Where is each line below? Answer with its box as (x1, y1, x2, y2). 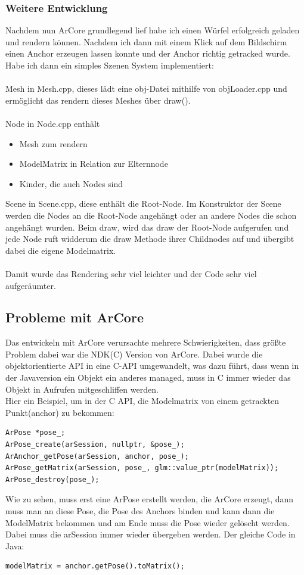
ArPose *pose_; (5, 428, 66, 437)
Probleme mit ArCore (5, 308, 144, 327)
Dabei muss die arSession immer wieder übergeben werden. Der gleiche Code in (5, 528, 296, 540)
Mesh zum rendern (19, 137, 88, 150)
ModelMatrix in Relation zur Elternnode (19, 157, 168, 170)
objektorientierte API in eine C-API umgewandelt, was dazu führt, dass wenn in (5, 359, 299, 372)
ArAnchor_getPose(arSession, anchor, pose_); (5, 452, 189, 461)
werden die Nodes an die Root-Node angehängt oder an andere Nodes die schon (5, 209, 297, 221)
